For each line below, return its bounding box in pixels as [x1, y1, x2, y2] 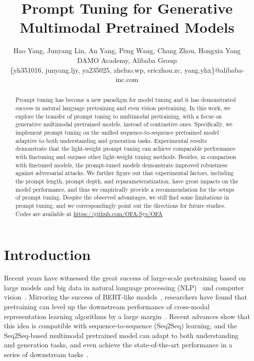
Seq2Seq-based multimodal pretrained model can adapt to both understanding [4, 330, 239, 340]
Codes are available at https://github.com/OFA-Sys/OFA [15, 209, 163, 218]
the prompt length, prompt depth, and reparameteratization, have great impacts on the [15, 177, 238, 185]
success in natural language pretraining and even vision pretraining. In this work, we [15, 104, 231, 112]
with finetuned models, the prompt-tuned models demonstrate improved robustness [15, 160, 228, 169]
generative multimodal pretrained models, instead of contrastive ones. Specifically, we [15, 120, 233, 128]
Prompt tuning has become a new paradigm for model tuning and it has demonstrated [15, 96, 236, 104]
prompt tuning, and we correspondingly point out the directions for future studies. [15, 201, 226, 210]
